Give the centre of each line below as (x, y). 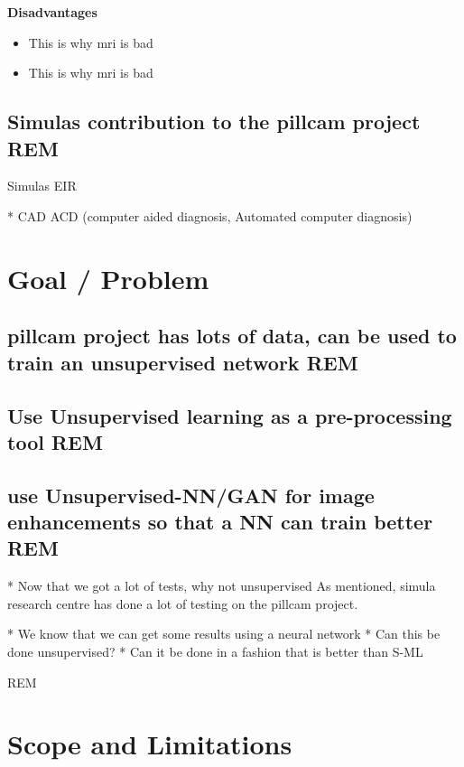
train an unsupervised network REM (183, 362)
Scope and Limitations (150, 744)
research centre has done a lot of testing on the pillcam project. (183, 603)
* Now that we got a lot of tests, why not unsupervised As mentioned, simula (222, 586)
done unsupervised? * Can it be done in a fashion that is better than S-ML (215, 652)
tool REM (55, 441)
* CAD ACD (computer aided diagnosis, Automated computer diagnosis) (210, 215)
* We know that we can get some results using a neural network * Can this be (224, 634)
